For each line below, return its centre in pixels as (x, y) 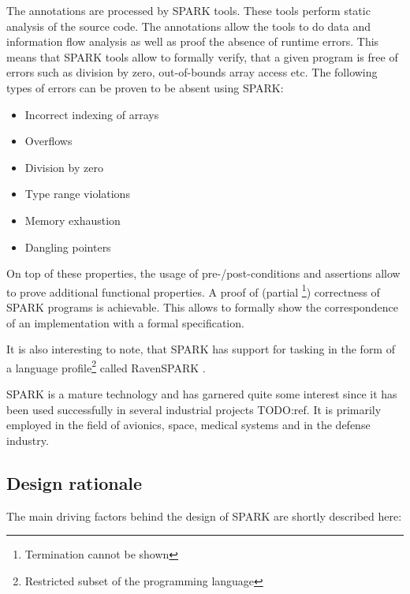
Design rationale (75, 482)
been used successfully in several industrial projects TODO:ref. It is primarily (194, 409)
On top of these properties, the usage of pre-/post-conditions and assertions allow (203, 273)
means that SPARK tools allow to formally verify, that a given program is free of (202, 56)
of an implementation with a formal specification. (125, 322)
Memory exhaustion (73, 220)
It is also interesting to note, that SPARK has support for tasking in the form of (201, 349)
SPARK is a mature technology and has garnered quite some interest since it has (202, 394)
